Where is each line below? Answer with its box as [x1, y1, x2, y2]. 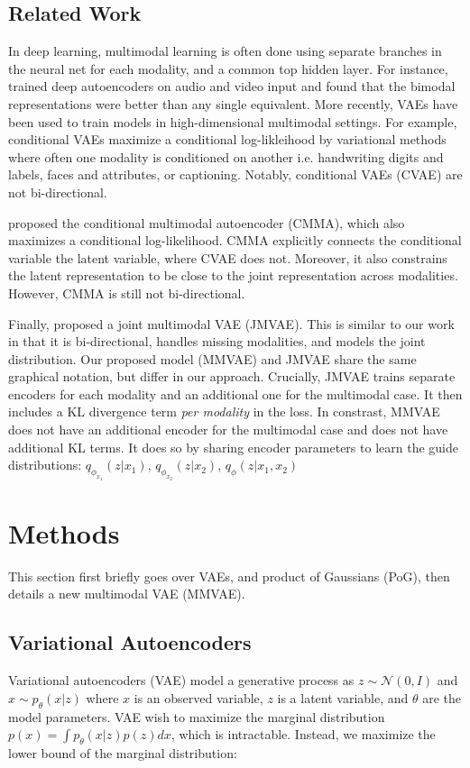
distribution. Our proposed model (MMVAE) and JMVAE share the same [8, 349, 417, 368]
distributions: [8, 455, 82, 474]
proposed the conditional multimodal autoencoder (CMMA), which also [8, 213, 405, 232]
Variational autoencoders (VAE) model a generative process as [8, 671, 355, 690]
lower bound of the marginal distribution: [8, 744, 237, 763]
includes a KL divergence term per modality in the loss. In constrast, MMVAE [8, 402, 440, 421]
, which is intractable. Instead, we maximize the [170, 725, 436, 744]
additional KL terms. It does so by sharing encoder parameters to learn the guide [8, 437, 458, 456]
